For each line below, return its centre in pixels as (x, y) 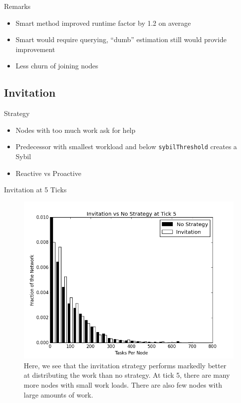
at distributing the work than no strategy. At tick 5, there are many (127, 375)
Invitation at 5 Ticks (35, 190)
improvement (35, 49)
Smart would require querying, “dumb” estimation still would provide (121, 39)
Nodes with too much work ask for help (75, 130)
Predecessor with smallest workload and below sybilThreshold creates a (126, 146)
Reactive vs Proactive (48, 173)
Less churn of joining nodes (57, 66)
